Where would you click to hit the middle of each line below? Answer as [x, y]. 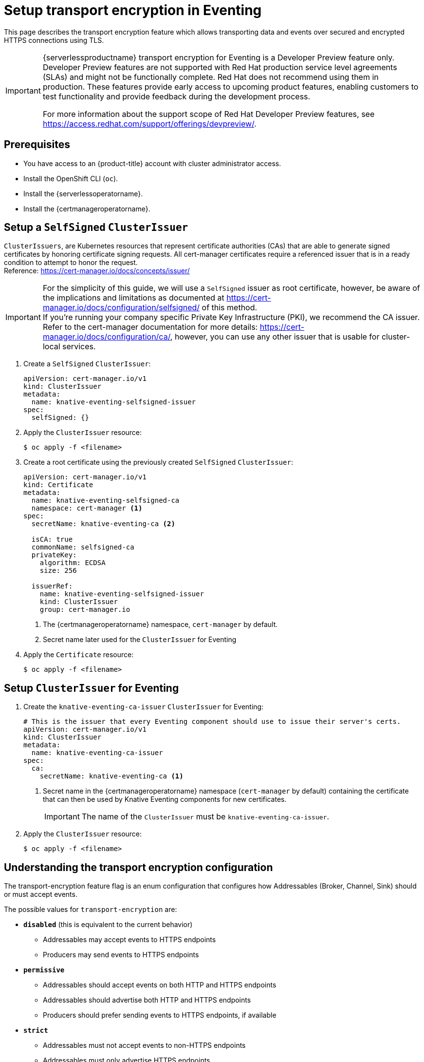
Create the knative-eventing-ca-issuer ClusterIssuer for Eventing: [144, 707]
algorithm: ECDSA [73, 563]
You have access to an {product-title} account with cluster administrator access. [152, 163]
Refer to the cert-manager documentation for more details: [150, 327]
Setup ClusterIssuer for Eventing [92, 688]
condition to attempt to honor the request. [71, 263]
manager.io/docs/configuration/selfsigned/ [121, 308]
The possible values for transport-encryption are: [91, 910]
